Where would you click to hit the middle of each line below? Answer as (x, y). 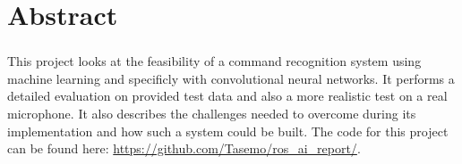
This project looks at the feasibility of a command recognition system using (214, 61)
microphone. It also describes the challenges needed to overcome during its (212, 114)
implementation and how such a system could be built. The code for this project (228, 131)
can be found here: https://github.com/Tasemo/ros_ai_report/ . (184, 148)
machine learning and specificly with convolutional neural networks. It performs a (231, 78)
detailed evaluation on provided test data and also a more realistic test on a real (227, 96)
